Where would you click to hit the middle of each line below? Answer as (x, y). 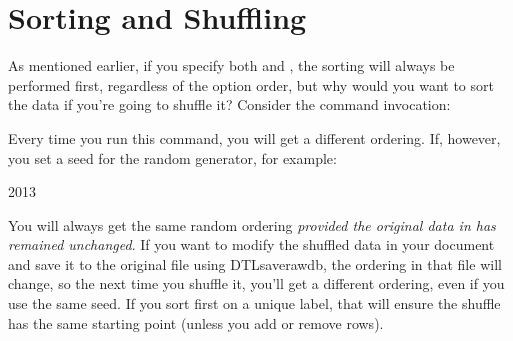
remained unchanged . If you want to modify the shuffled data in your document (251, 244)
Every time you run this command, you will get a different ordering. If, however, (254, 137)
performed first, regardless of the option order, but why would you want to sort (251, 84)
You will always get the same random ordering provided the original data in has (252, 224)
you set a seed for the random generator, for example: (172, 157)
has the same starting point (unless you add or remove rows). (196, 322)
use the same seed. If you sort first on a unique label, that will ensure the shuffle (254, 303)
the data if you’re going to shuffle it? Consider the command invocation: (229, 104)
